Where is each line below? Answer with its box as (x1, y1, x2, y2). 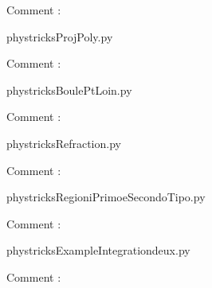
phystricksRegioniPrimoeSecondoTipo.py (6, 189, 206, 205)
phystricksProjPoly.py (6, 28, 113, 45)
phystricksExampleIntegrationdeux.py (6, 242, 190, 259)
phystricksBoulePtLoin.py (6, 81, 132, 98)
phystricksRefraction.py (6, 134, 121, 151)
